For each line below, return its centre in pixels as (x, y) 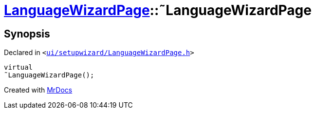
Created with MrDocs (38, 90)
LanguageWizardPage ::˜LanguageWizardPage (158, 10)
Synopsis (27, 34)
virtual (19, 67)
